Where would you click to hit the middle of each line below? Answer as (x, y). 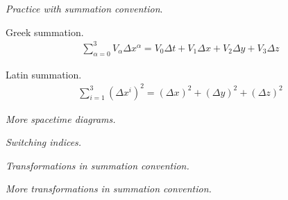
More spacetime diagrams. (61, 118)
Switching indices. (44, 142)
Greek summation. (45, 32)
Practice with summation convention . (84, 8)
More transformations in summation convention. (109, 189)
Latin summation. (44, 74)
